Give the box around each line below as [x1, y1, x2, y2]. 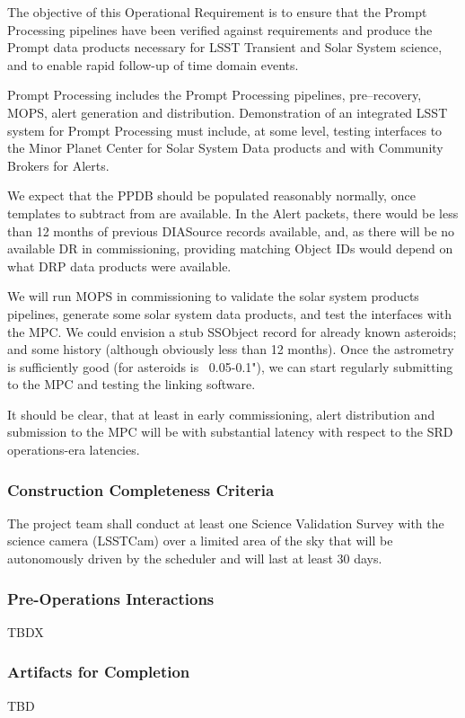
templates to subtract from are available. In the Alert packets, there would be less [7, 203, 459, 222]
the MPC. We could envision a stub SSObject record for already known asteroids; [7, 322, 457, 341]
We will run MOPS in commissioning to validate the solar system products [7, 287, 419, 306]
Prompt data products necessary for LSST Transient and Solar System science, [7, 38, 443, 57]
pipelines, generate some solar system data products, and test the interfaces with [7, 304, 452, 323]
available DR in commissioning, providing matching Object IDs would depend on [7, 239, 453, 258]
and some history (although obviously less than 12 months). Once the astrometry [7, 340, 454, 359]
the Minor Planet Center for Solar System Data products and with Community [7, 138, 443, 157]
